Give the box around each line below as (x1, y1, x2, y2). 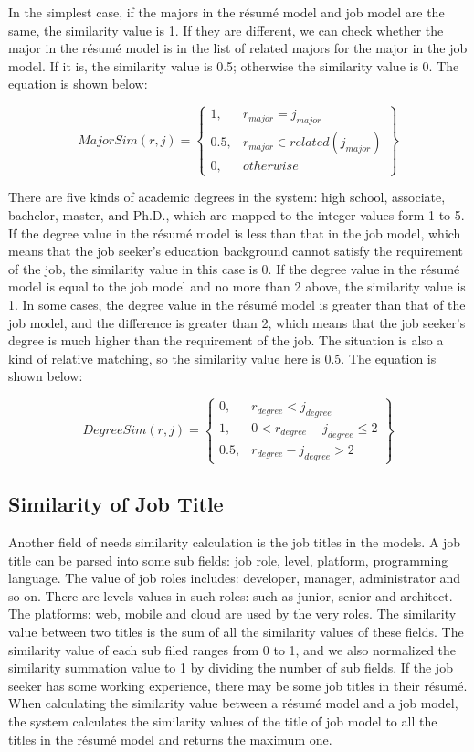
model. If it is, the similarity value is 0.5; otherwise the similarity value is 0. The (8, 56, 459, 75)
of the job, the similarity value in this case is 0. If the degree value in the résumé (8, 259, 460, 278)
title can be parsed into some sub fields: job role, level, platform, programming (8, 550, 448, 569)
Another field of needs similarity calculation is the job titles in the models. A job (8, 533, 461, 552)
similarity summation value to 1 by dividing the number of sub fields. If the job (8, 658, 453, 677)
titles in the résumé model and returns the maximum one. (8, 729, 332, 748)
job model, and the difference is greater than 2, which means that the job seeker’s (8, 312, 466, 332)
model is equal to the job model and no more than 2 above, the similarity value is (8, 277, 466, 296)
